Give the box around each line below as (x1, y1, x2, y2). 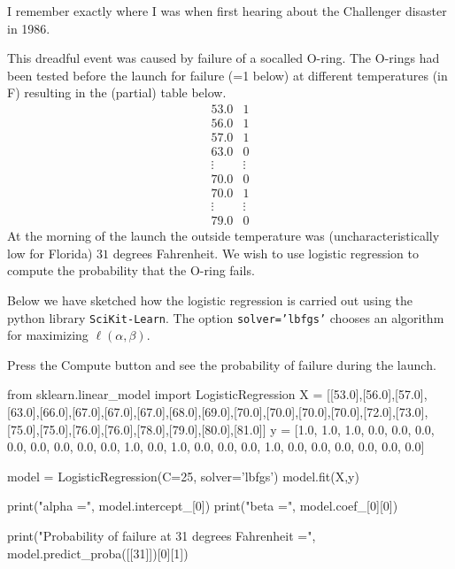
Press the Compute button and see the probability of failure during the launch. (7, 355, 436, 373)
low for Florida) (7, 243, 93, 262)
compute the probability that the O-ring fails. (7, 261, 255, 280)
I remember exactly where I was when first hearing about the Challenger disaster (7, 2, 447, 19)
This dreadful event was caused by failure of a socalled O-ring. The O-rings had (7, 49, 440, 67)
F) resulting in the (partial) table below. (7, 83, 227, 102)
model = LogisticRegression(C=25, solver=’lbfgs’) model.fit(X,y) (7, 466, 359, 485)
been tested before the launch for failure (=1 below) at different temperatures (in (7, 65, 448, 84)
